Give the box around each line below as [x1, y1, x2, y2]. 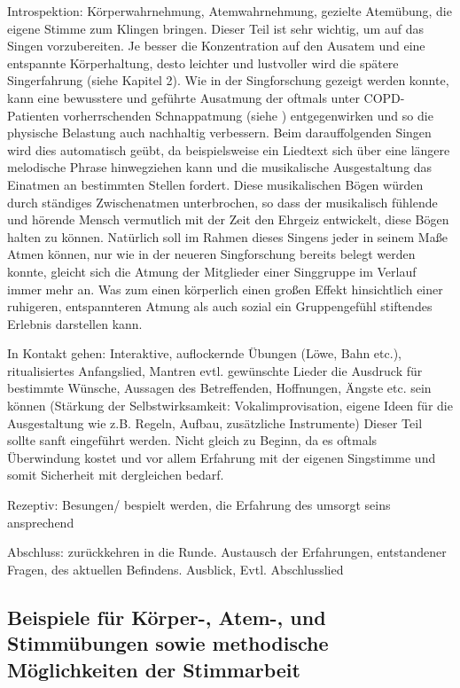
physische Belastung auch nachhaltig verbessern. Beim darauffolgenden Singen [7, 123, 432, 142]
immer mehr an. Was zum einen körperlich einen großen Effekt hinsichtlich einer [7, 279, 443, 298]
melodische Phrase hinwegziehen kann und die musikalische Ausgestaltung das [7, 158, 433, 176]
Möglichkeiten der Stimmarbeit [7, 655, 300, 683]
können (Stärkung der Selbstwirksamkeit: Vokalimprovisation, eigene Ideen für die [7, 396, 453, 415]
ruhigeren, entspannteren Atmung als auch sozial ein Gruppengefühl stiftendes [7, 297, 433, 316]
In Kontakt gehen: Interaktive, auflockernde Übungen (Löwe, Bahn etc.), [7, 344, 402, 363]
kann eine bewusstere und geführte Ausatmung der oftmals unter [7, 88, 360, 106]
